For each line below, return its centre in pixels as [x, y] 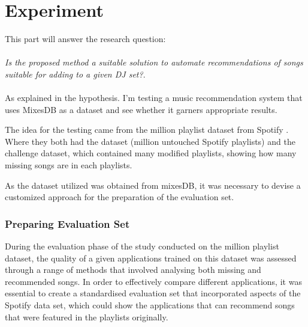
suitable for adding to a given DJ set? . [75, 74]
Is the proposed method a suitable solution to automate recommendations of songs [154, 62]
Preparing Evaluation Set [67, 223]
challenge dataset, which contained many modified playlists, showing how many [151, 153]
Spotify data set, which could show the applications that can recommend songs [150, 305]
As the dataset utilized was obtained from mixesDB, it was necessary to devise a [153, 185]
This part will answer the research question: [85, 39]
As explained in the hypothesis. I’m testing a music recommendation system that [154, 98]
